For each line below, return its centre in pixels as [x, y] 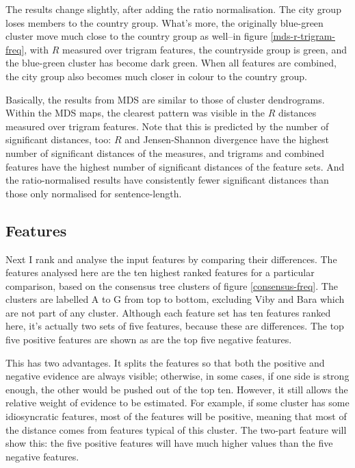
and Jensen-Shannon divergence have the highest [227, 139]
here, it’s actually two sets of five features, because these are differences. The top [175, 326]
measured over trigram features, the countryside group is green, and [205, 49]
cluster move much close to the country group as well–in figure [137, 36]
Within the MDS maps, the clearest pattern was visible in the [135, 113]
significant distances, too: [58, 139]
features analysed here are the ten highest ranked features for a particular [160, 272]
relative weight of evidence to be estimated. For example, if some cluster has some [177, 403]
